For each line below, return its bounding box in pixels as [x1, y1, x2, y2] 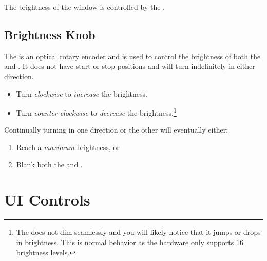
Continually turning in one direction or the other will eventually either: [4, 124, 228, 135]
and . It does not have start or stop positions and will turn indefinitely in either [4, 61, 255, 71]
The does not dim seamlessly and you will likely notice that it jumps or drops [16, 227, 261, 237]
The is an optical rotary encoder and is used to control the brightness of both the [4, 50, 261, 61]
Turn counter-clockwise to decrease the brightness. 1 [16, 106, 177, 118]
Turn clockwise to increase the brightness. [16, 88, 147, 99]
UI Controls [4, 189, 90, 210]
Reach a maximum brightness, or [16, 142, 120, 153]
